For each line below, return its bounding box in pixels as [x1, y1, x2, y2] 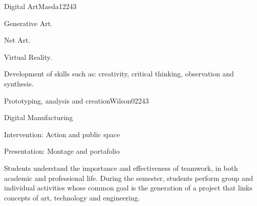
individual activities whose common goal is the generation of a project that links [4, 182, 252, 193]
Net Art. [4, 35, 31, 45]
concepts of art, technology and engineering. [4, 192, 140, 202]
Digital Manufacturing [4, 112, 73, 123]
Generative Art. [4, 18, 53, 28]
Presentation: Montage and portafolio [4, 146, 120, 156]
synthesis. [4, 78, 34, 88]
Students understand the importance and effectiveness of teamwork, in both [4, 162, 238, 173]
